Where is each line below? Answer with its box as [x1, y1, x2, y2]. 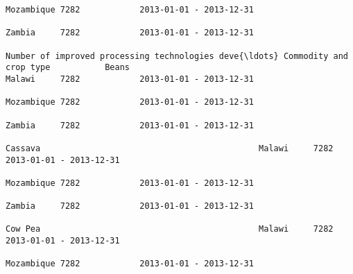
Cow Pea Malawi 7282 [6, 224, 334, 234]
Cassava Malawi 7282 [6, 143, 334, 153]
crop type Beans [6, 62, 130, 73]
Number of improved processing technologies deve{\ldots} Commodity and [6, 51, 348, 61]
